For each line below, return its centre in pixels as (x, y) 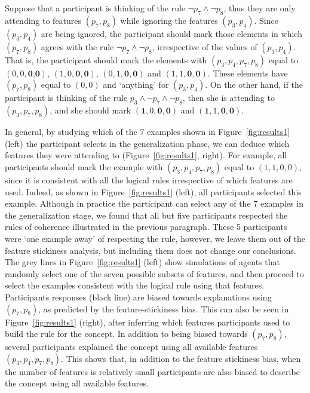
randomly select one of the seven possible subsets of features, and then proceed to (154, 273)
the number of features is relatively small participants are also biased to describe (152, 371)
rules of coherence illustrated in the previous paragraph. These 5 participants (146, 227)
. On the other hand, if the (254, 85)
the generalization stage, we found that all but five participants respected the (146, 215)
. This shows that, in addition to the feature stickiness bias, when (181, 358)
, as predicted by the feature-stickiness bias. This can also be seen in (164, 308)
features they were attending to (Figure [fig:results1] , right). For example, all (146, 155)
